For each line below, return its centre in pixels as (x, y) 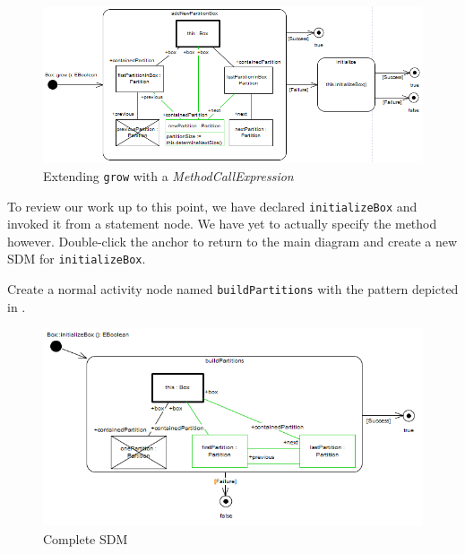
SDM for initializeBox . (77, 259)
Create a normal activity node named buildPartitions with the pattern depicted (233, 289)
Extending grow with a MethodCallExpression (168, 175)
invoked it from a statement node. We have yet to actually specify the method (222, 224)
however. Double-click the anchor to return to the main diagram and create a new (232, 241)
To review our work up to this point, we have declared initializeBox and (212, 206)
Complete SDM (86, 538)
